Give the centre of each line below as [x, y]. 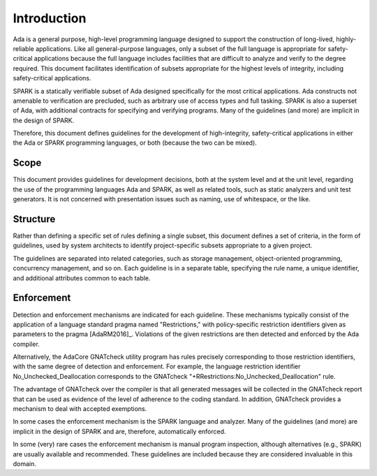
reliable [23, 48]
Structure [34, 219]
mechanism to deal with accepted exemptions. [80, 409]
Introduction [50, 18]
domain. [24, 463]
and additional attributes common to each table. [82, 278]
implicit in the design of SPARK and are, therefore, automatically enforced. [119, 431]
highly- [346, 39]
